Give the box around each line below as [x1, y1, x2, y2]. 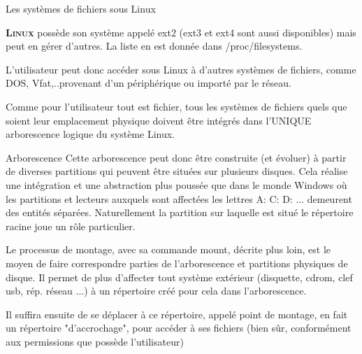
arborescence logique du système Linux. [6, 127, 175, 141]
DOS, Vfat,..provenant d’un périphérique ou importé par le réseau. [6, 76, 291, 90]
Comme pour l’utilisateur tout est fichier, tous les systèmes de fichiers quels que [6, 99, 347, 113]
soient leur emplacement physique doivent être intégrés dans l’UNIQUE [6, 113, 312, 127]
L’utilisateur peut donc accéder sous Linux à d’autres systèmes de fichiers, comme [6, 62, 356, 76]
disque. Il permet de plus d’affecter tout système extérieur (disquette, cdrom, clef [6, 269, 353, 284]
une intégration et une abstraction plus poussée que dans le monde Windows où [6, 177, 347, 192]
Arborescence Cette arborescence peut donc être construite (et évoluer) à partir [6, 150, 347, 164]
